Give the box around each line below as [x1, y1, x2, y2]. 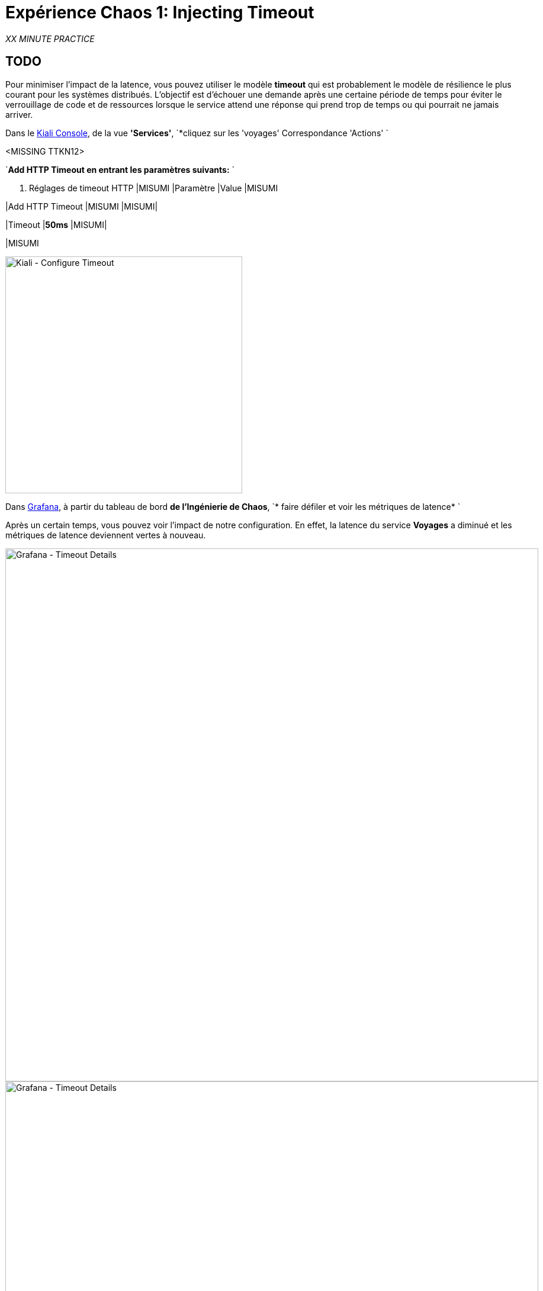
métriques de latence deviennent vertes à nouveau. [5, 529, 206, 540]
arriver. [5, 109, 33, 120]
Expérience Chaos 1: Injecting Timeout [5, 2, 314, 23]
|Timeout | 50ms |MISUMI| [5, 219, 107, 230]
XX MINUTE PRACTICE [5, 33, 95, 44]
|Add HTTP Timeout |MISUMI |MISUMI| [5, 201, 158, 211]
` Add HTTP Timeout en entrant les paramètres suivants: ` [5, 164, 235, 175]
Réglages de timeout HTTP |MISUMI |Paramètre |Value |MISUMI [29, 182, 278, 193]
